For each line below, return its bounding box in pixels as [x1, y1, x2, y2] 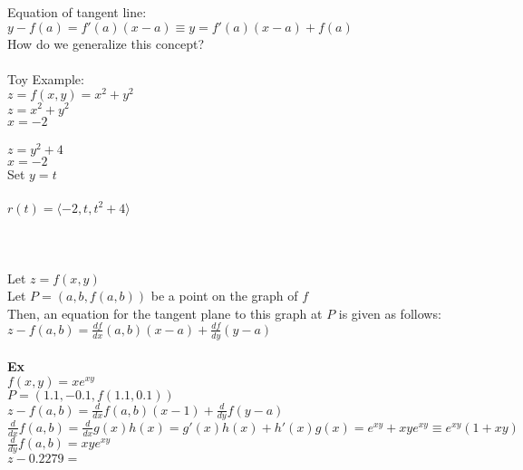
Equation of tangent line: [7, 3, 147, 21]
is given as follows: [338, 303, 441, 322]
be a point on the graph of [150, 286, 298, 305]
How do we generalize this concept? [7, 34, 205, 53]
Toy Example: [7, 69, 84, 88]
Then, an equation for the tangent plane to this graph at [7, 303, 323, 322]
